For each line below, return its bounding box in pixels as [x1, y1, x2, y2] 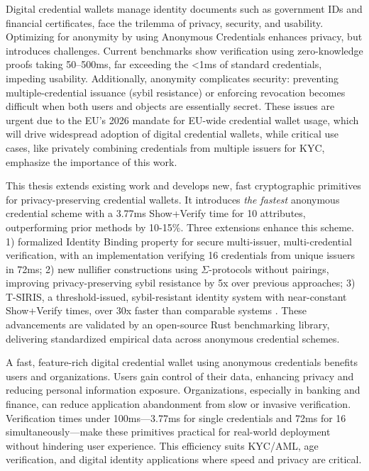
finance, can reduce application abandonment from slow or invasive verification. [6, 397, 351, 411]
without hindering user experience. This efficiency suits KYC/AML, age [6, 438, 319, 453]
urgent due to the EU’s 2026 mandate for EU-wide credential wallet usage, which [6, 112, 359, 127]
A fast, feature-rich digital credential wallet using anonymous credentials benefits [6, 355, 358, 370]
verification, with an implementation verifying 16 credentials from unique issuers [6, 248, 356, 262]
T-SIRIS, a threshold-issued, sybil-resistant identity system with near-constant [6, 289, 347, 304]
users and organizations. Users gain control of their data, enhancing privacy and [6, 368, 354, 383]
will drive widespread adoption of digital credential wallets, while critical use [6, 126, 339, 141]
